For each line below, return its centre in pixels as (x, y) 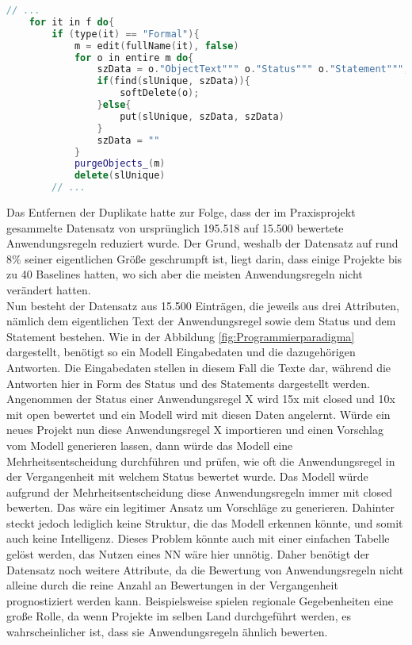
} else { (114, 105)
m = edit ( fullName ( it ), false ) (156, 46)
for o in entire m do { (134, 58)
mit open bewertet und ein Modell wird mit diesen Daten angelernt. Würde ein (198, 414)
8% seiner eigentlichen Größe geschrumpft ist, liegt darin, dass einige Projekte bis (204, 258)
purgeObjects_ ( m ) (120, 164)
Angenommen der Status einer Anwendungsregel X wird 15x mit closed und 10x (201, 399)
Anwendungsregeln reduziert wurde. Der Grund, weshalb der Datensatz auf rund (202, 243)
